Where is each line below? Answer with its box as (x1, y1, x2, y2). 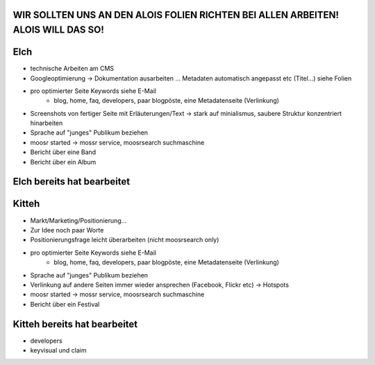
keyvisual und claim (30, 346, 87, 354)
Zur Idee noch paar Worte (30, 226, 104, 234)
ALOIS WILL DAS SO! (12, 24, 104, 36)
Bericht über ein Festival (30, 300, 100, 308)
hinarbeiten (30, 119, 63, 128)
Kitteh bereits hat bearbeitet (12, 318, 138, 330)
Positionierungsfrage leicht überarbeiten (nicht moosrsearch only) (30, 236, 219, 244)
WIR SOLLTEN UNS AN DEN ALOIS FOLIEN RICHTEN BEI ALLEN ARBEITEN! (12, 9, 340, 21)
